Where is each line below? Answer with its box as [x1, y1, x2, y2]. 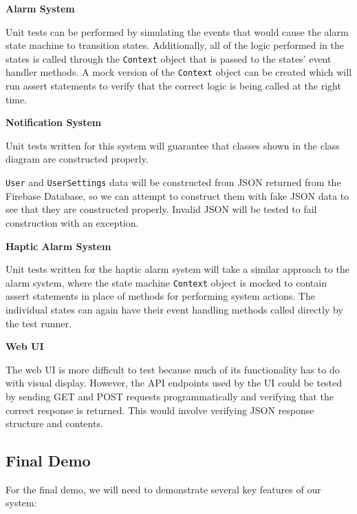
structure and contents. [6, 416, 103, 431]
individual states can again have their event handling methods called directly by [6, 302, 343, 316]
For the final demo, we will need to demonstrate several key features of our [6, 482, 321, 496]
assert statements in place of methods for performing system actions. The [6, 289, 315, 303]
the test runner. [6, 316, 72, 330]
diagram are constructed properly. [6, 152, 149, 166]
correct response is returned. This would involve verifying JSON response [6, 402, 314, 417]
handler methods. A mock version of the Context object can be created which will [6, 65, 352, 79]
